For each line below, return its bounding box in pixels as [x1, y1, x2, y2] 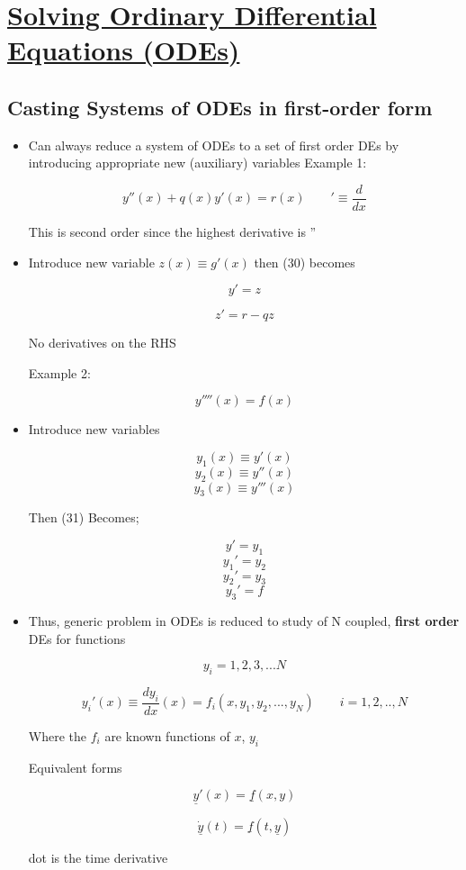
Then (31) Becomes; [28, 508, 139, 527]
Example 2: [28, 363, 91, 382]
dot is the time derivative [28, 847, 168, 866]
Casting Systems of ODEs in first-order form [7, 93, 433, 121]
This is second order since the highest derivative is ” [28, 222, 317, 241]
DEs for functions [28, 629, 126, 648]
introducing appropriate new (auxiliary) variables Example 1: [28, 153, 367, 172]
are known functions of [104, 726, 230, 745]
